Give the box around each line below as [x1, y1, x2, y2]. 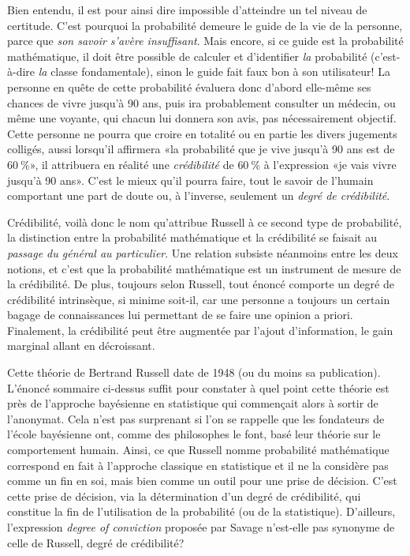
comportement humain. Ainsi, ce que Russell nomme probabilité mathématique [7, 441, 389, 458]
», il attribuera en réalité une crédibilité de [29, 156, 234, 172]
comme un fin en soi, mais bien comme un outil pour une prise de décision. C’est [7, 472, 397, 489]
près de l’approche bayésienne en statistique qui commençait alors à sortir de [7, 395, 378, 411]
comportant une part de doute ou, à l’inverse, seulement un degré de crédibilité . [7, 187, 390, 204]
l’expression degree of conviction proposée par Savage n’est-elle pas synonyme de [7, 519, 395, 535]
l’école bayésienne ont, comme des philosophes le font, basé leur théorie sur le [7, 426, 381, 442]
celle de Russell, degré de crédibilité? [7, 534, 184, 550]
